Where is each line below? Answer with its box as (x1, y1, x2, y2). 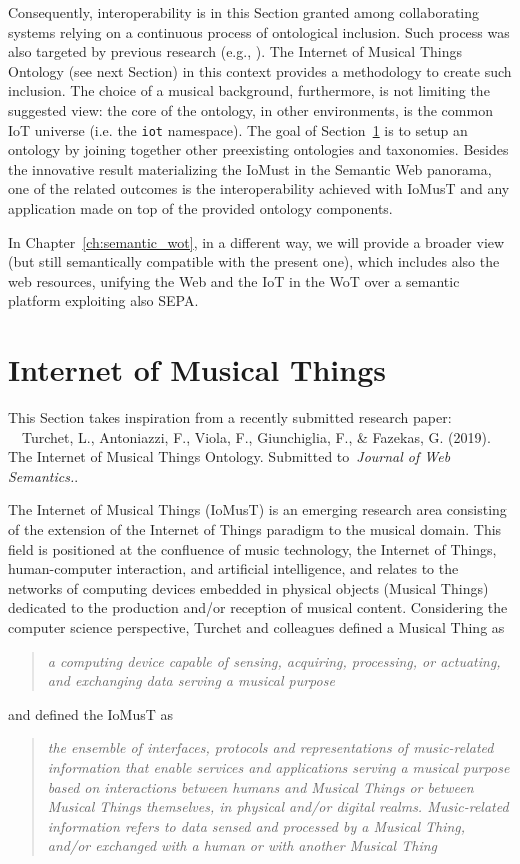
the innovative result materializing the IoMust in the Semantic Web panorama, (8, 158, 492, 179)
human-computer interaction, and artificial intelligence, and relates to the (8, 558, 459, 579)
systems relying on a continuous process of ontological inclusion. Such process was (8, 21, 510, 42)
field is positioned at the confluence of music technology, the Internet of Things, (8, 538, 497, 559)
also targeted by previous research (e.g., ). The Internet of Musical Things (8, 41, 463, 62)
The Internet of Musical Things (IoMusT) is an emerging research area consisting (8, 499, 507, 520)
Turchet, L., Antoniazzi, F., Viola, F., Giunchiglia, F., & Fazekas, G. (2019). (21, 426, 491, 447)
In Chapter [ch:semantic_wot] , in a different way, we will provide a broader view (8, 231, 505, 252)
